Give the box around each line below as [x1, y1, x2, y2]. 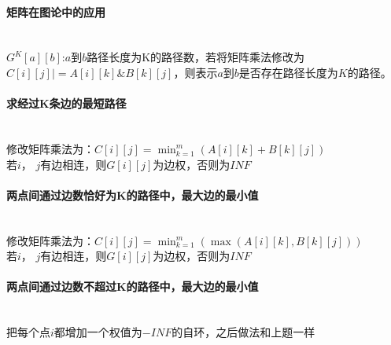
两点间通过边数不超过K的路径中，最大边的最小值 [6, 278, 259, 295]
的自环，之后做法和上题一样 [172, 324, 315, 340]
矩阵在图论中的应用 [6, 3, 105, 20]
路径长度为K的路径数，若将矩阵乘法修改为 [87, 49, 305, 65]
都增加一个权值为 [53, 324, 142, 340]
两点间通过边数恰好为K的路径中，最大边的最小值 [6, 186, 259, 203]
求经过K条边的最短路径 [6, 95, 127, 112]
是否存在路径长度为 [238, 64, 338, 80]
